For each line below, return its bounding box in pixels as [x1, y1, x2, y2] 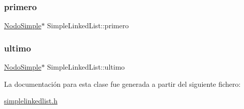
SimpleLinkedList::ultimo [47, 62, 125, 72]
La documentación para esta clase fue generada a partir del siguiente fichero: [4, 78, 241, 89]
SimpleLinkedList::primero [47, 20, 129, 31]
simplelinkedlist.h [4, 95, 57, 106]
